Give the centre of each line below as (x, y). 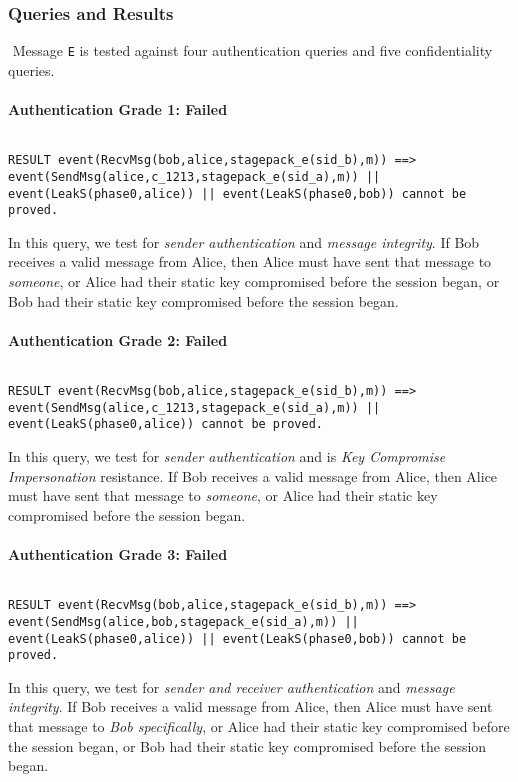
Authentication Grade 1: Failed (118, 109)
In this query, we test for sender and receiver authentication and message (231, 686)
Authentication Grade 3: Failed (118, 554)
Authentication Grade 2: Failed (118, 339)
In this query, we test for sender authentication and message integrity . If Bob (244, 241)
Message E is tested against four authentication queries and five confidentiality (252, 50)
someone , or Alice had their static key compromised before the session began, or (254, 281)
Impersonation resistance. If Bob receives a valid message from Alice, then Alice (253, 475)
